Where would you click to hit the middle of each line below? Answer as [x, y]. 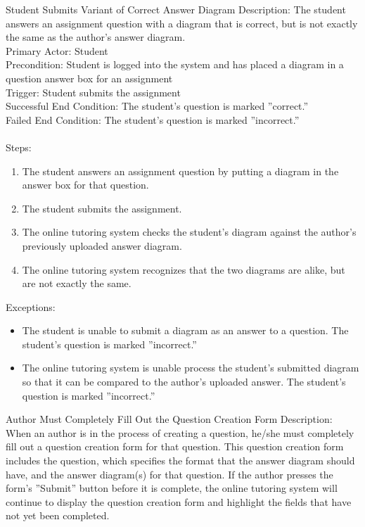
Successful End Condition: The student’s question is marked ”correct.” [157, 106]
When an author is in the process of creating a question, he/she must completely [180, 432]
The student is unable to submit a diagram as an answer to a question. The [185, 330]
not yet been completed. [58, 515]
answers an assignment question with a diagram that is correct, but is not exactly [182, 23]
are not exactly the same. [77, 283]
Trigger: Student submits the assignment [93, 92]
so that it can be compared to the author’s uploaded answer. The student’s [184, 382]
